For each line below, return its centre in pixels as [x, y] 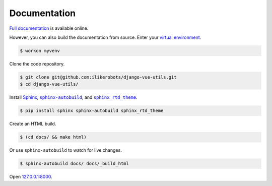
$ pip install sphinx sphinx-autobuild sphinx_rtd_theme [92, 111]
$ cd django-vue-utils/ [49, 84]
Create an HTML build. [33, 124]
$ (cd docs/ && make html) [53, 137]
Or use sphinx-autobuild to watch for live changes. [65, 150]
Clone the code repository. [37, 64]
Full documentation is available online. [49, 28]
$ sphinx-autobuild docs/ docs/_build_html [75, 164]
